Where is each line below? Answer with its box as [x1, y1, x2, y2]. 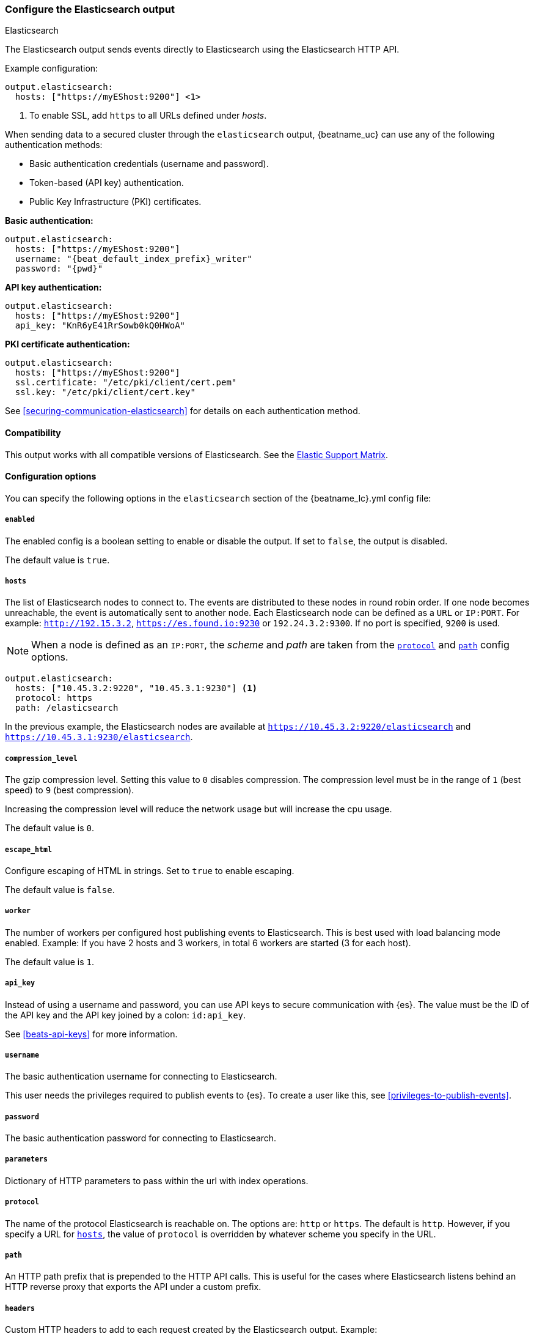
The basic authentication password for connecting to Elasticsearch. [5, 1133, 277, 1144]
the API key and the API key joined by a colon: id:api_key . [5, 1009, 246, 1020]
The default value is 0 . [5, 823, 94, 834]
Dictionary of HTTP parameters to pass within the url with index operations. [5, 1175, 309, 1186]
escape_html [5, 845, 52, 854]
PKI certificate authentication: [5, 339, 130, 350]
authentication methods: [5, 139, 103, 150]
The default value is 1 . [5, 956, 94, 967]
